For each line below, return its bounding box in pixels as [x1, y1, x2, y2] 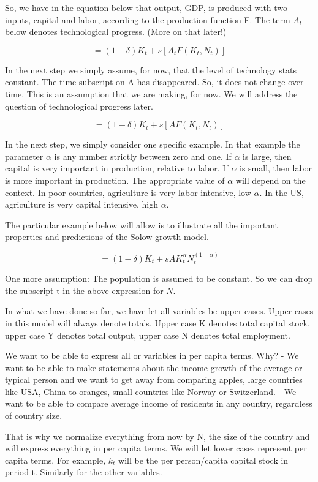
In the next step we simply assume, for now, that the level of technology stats [5, 63, 297, 76]
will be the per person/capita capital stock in [118, 453, 289, 466]
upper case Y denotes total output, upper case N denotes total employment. [5, 328, 290, 341]
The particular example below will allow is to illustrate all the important [5, 218, 278, 231]
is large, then [243, 149, 292, 162]
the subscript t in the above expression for [5, 284, 164, 296]
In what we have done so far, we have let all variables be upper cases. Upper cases [5, 304, 314, 317]
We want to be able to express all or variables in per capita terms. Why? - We [5, 349, 299, 362]
